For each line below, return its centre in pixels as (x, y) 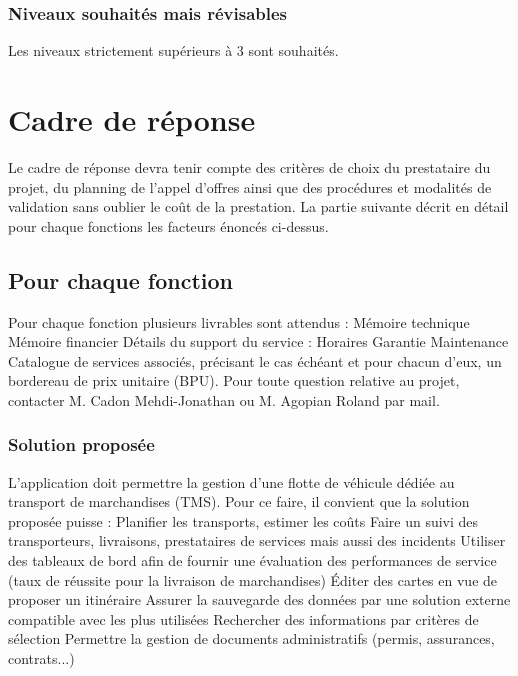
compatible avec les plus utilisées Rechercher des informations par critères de (243, 618)
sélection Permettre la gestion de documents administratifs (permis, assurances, (251, 638)
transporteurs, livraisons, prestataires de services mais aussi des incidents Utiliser (257, 540)
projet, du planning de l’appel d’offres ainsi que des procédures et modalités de (250, 186)
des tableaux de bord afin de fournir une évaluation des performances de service (252, 560)
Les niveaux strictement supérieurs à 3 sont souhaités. (173, 50)
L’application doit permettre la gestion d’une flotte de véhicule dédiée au (231, 481)
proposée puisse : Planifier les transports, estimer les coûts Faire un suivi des (243, 520)
